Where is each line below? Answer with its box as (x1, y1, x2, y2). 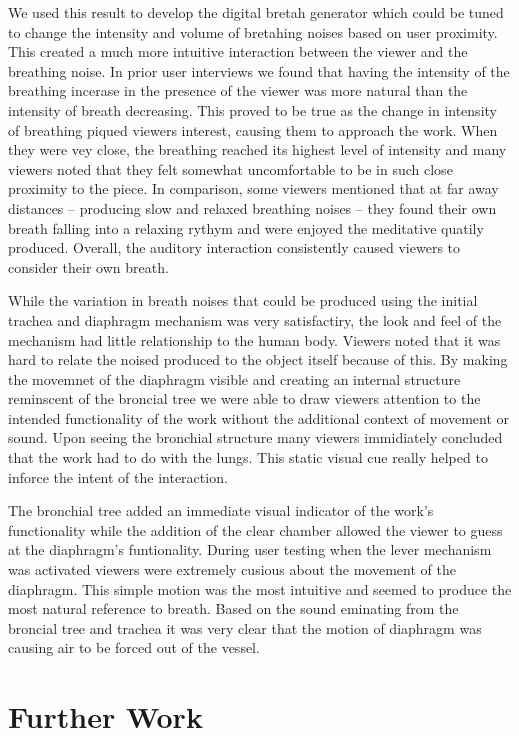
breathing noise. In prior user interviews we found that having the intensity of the (8, 60, 510, 81)
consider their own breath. (8, 256, 169, 277)
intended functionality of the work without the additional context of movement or (8, 407, 510, 428)
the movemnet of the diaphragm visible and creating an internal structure (8, 368, 461, 389)
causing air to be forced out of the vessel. (8, 637, 260, 658)
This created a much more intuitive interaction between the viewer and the (8, 41, 468, 62)
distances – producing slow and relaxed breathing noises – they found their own (8, 197, 497, 218)
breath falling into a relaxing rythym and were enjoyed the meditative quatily (8, 217, 484, 238)
